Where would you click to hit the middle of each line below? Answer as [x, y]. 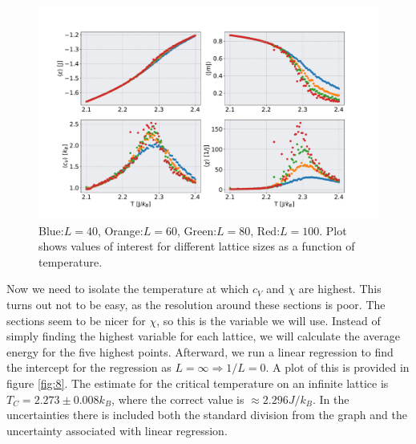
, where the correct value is [178, 399]
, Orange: [120, 230]
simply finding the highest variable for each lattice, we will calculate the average [204, 336]
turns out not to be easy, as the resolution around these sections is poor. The [196, 304]
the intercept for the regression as [89, 367]
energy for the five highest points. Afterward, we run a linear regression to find [200, 351]
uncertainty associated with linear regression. [117, 430]
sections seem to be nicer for [76, 320]
